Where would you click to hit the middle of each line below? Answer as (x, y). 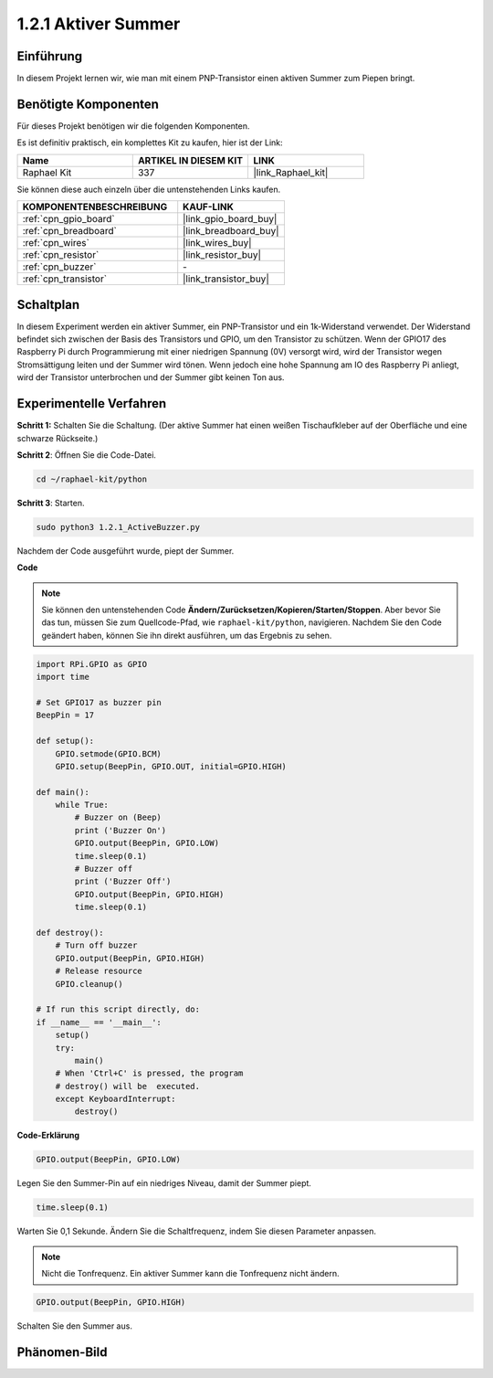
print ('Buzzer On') (121, 830)
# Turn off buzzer (96, 945)
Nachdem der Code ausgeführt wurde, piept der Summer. (126, 551)
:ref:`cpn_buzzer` (59, 267)
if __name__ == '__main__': (99, 1022)
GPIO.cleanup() (89, 984)
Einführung (49, 56)
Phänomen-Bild (62, 1352)
